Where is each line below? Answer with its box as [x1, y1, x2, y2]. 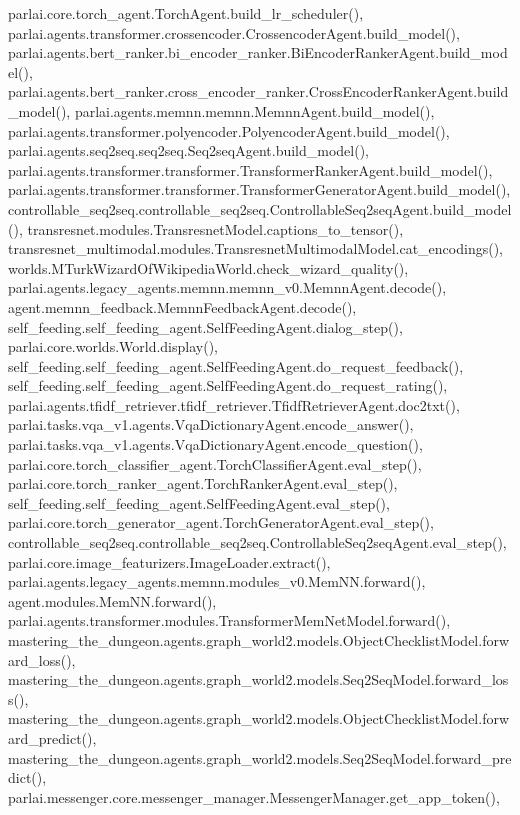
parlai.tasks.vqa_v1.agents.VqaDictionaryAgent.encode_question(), [8, 434, 423, 455]
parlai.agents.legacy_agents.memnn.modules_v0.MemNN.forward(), [8, 571, 426, 592]
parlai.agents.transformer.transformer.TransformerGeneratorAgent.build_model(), [8, 179, 511, 200]
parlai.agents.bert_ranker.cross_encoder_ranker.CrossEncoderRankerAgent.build [8, 81, 509, 102]
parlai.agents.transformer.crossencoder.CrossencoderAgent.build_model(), [8, 22, 460, 43]
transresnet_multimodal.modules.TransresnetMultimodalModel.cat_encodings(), [8, 238, 503, 259]
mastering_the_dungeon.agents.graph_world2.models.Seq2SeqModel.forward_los [8, 669, 509, 690]
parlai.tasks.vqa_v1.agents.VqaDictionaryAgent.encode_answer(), [8, 414, 414, 435]
